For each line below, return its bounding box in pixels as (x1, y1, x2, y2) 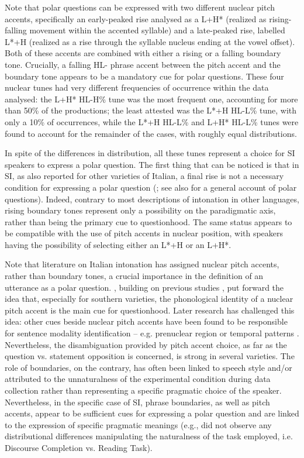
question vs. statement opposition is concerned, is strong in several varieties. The (5, 350, 295, 362)
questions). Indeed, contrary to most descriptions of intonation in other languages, (5, 192, 299, 205)
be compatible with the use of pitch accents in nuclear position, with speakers (5, 227, 284, 239)
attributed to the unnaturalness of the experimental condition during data (5, 373, 271, 385)
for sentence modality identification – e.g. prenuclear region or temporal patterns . (5, 327, 299, 339)
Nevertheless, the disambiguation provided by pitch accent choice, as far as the (5, 338, 287, 350)
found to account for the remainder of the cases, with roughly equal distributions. (5, 127, 297, 139)
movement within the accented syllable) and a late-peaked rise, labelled (29, 24, 285, 36)
